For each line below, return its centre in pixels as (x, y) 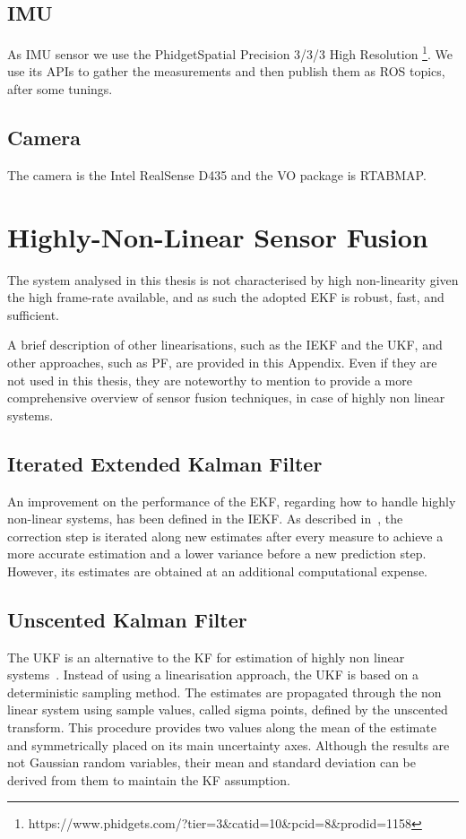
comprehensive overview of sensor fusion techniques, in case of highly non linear (226, 398)
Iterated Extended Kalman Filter (165, 463)
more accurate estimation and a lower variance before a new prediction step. (217, 554)
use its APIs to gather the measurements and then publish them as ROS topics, (226, 71)
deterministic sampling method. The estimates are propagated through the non (224, 692)
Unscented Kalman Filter (127, 619)
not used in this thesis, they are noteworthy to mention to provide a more (210, 380)
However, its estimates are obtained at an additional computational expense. (217, 571)
